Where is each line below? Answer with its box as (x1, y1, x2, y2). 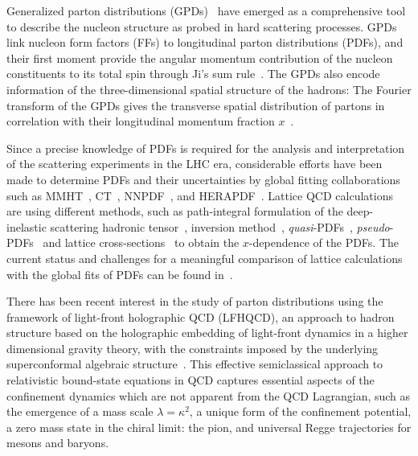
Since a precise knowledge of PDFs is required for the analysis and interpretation (6, 139, 405, 156)
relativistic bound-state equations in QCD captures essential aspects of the (6, 372, 375, 388)
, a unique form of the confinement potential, (189, 403, 412, 420)
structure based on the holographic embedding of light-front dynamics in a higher (6, 324, 408, 341)
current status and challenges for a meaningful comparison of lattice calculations (6, 249, 403, 266)
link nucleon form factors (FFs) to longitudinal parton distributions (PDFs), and (6, 34, 404, 51)
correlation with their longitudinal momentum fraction (6, 113, 275, 129)
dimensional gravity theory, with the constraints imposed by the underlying (6, 339, 379, 356)
